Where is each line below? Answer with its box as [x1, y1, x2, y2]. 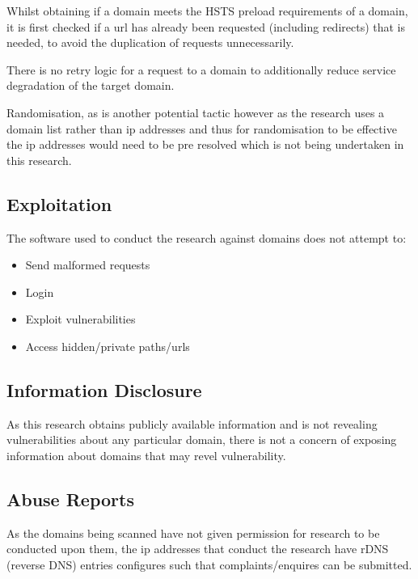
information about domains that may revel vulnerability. [6, 446, 286, 463]
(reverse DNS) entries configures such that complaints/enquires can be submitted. [6, 556, 412, 573]
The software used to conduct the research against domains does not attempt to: [6, 229, 407, 246]
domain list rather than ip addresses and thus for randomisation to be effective [6, 120, 397, 137]
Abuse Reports [6, 486, 134, 511]
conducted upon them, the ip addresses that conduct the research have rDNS [6, 540, 389, 557]
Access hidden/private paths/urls [25, 337, 190, 354]
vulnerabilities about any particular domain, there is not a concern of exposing [6, 431, 397, 448]
